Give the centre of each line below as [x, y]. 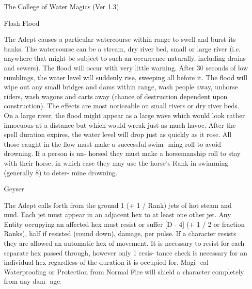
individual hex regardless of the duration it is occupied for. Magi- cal [106, 262]
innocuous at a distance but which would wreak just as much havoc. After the [120, 125]
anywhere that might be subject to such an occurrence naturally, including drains [125, 58]
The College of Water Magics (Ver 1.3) [62, 6]
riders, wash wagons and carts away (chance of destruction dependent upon [116, 96]
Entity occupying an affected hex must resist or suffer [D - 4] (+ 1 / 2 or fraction [125, 224]
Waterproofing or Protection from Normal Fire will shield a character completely [124, 271]
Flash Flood [22, 23]
